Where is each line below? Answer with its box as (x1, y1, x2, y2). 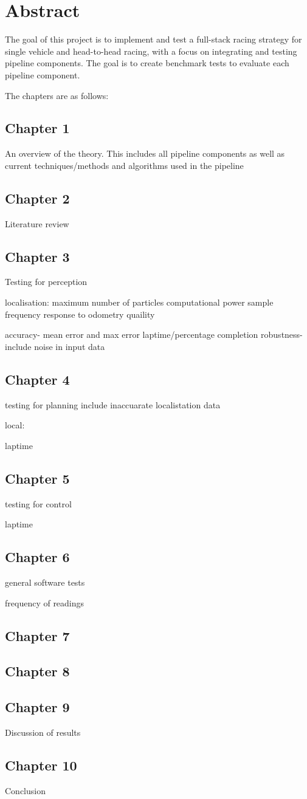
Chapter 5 (5, 468, 70, 487)
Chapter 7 (5, 626, 70, 645)
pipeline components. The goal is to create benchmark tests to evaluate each (5, 57, 289, 69)
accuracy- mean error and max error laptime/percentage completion (5, 328, 258, 341)
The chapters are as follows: (5, 89, 109, 101)
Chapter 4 (5, 369, 70, 388)
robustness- (261, 328, 303, 341)
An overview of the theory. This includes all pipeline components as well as (5, 147, 285, 160)
